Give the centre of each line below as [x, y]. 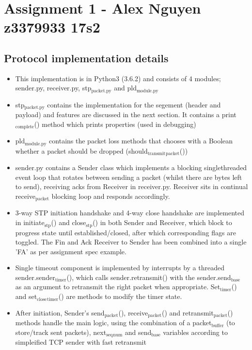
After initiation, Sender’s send [60, 312]
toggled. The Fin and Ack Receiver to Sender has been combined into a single [131, 242]
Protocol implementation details [86, 58]
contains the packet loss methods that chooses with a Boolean [141, 141]
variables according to [195, 332]
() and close [69, 222]
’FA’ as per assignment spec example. [71, 251]
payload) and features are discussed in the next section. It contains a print [126, 114]
